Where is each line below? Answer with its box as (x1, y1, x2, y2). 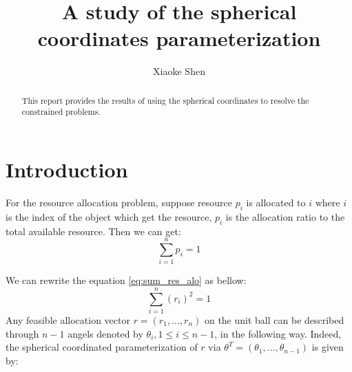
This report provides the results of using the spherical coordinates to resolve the (21, 94, 309, 106)
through (6, 326, 39, 340)
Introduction (6, 155, 128, 184)
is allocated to (246, 195, 306, 209)
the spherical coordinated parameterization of (6, 340, 198, 354)
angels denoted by (68, 326, 143, 340)
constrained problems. (21, 106, 101, 118)
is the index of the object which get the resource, (6, 209, 212, 223)
